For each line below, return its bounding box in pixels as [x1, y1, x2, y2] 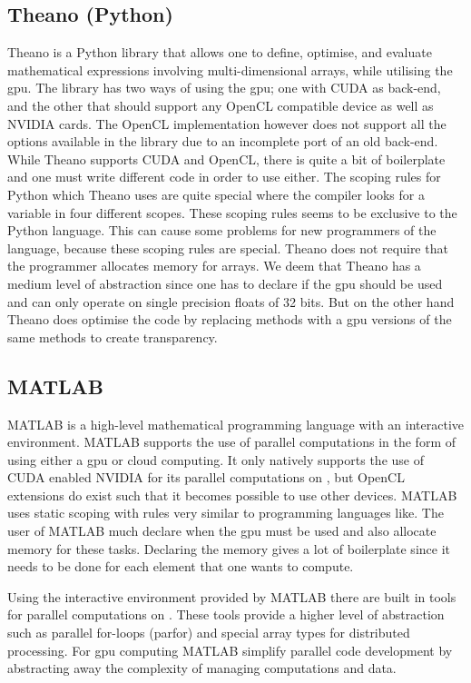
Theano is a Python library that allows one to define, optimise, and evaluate [7, 43, 432, 62]
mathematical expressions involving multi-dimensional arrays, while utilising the [7, 60, 453, 79]
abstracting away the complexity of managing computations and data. [7, 658, 397, 678]
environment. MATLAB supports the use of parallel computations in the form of [7, 432, 456, 451]
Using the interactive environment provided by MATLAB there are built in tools [7, 587, 456, 606]
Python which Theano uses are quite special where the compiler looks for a [7, 184, 425, 203]
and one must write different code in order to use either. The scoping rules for [7, 167, 441, 186]
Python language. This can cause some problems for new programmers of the [7, 221, 437, 240]
